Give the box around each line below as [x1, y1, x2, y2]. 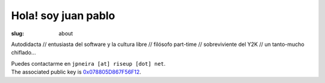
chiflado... [11, 49, 36, 56]
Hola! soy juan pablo [11, 9, 116, 22]
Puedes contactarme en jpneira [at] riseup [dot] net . [11, 60, 166, 67]
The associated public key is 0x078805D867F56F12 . [11, 69, 141, 76]
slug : [11, 30, 24, 37]
